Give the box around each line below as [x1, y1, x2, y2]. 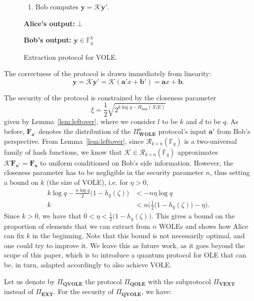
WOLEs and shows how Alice [159, 220, 249, 231]
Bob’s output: [24, 35, 72, 45]
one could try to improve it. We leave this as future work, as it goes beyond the [4, 240, 245, 250]
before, [4, 126, 25, 136]
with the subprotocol [148, 276, 211, 286]
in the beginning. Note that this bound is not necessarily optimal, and [32, 230, 245, 241]
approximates [177, 146, 218, 157]
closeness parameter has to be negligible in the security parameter [4, 167, 204, 177]
